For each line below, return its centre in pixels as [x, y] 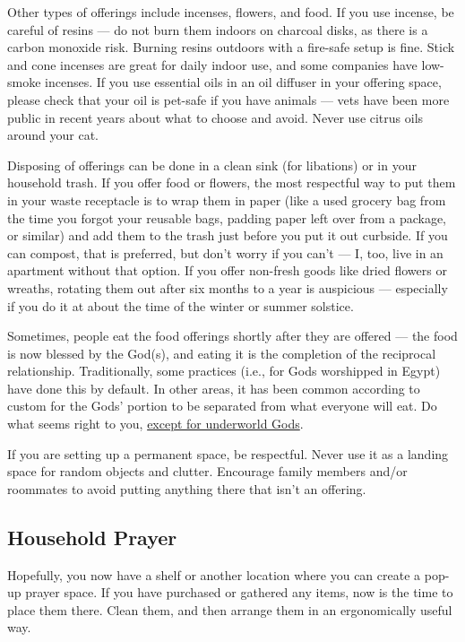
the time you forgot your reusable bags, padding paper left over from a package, [227, 217]
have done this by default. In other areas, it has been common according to [214, 388]
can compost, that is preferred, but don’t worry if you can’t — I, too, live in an [225, 252]
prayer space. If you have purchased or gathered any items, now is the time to [239, 592]
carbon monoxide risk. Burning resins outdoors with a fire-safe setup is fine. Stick [231, 47]
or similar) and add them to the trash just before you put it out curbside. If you [228, 235]
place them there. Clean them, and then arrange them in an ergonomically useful [230, 609]
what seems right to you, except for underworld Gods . [155, 424]
